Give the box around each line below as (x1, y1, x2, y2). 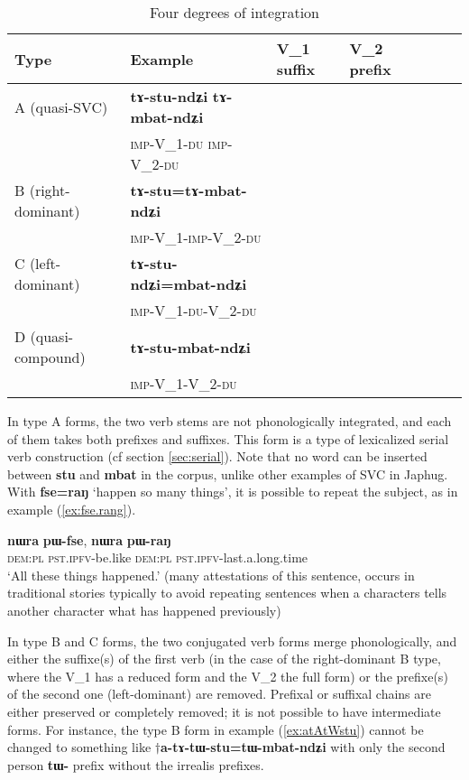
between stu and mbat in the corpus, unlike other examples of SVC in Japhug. (7, 464, 448, 483)
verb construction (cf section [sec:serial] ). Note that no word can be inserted (7, 447, 428, 466)
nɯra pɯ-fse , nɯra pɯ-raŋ (7, 530, 171, 549)
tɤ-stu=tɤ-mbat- (130, 180, 247, 200)
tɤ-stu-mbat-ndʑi (130, 336, 251, 357)
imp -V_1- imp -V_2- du (130, 227, 262, 247)
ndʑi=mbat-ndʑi (130, 274, 247, 294)
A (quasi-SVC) (14, 96, 108, 117)
